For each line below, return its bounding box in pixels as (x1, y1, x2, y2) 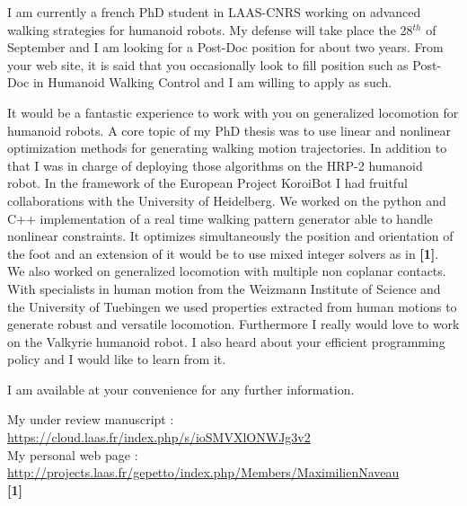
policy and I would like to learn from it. (7, 350, 226, 368)
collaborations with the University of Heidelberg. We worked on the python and (7, 191, 446, 209)
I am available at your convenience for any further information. (7, 379, 355, 398)
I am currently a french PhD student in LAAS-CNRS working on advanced (7, 3, 421, 21)
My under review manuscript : (7, 410, 174, 429)
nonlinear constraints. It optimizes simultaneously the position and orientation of (7, 226, 454, 245)
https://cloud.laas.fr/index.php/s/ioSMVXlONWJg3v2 (7, 428, 311, 447)
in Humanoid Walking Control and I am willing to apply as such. (32, 73, 392, 92)
